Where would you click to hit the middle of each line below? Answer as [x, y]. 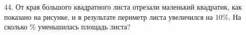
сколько [16, 27]
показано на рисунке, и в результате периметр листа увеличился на [109, 16]
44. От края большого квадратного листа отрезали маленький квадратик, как [123, 7]
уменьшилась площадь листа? [84, 27]
